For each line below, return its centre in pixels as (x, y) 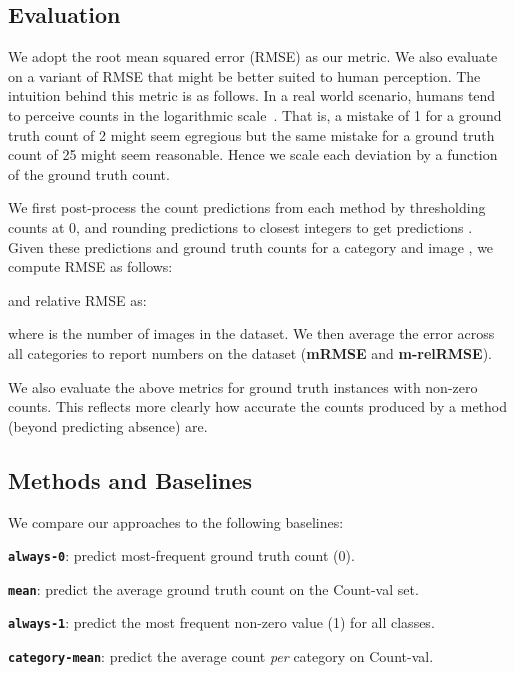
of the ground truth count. (89, 173)
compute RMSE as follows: (90, 266)
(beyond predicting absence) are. (108, 425)
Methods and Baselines (130, 479)
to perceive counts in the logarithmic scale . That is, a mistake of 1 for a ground (255, 114)
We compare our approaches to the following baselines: (176, 521)
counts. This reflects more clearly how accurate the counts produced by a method (258, 406)
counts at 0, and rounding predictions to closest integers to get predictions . (240, 226)
